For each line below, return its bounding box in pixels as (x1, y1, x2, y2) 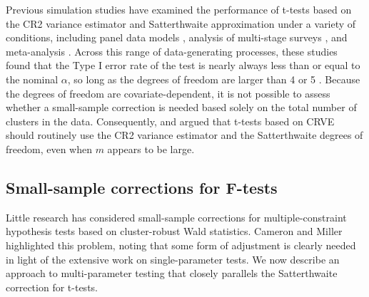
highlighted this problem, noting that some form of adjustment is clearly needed (6, 237, 356, 252)
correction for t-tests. (6, 279, 98, 294)
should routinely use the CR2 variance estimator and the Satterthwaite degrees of (6, 127, 363, 142)
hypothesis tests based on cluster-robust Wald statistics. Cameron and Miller (6, 224, 343, 239)
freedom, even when (6, 141, 92, 156)
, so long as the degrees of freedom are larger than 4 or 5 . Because (67, 71, 360, 86)
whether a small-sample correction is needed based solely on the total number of (6, 100, 357, 115)
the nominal (6, 71, 59, 86)
